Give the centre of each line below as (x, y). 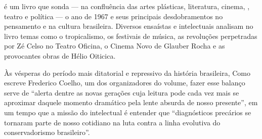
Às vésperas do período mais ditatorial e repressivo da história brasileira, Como (127, 73)
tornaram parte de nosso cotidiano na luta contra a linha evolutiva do (112, 122)
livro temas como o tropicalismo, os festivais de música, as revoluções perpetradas (131, 36)
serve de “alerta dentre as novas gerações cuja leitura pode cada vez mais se (122, 92)
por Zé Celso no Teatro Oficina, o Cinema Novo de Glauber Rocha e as (115, 46)
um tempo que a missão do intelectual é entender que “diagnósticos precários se (128, 112)
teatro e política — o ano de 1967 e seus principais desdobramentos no (114, 16)
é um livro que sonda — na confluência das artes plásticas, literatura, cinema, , (127, 6)
